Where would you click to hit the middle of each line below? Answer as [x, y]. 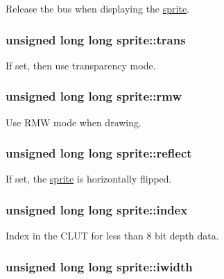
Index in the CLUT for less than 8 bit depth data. [112, 236]
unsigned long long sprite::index [97, 209]
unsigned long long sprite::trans [96, 39]
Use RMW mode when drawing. [74, 122]
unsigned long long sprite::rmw [94, 96]
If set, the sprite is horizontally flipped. [89, 179]
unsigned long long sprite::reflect [99, 153]
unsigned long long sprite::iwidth [99, 266]
